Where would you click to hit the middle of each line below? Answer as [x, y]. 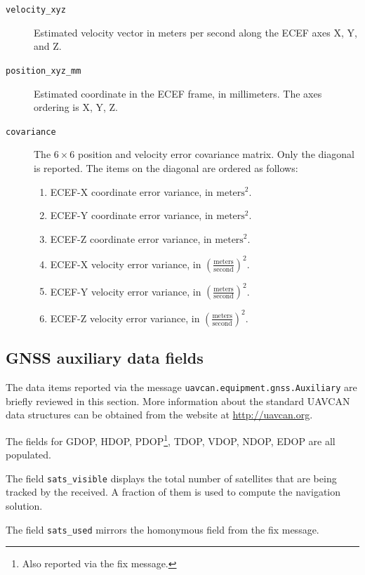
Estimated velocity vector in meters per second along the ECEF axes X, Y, [195, 32]
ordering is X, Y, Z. [76, 107]
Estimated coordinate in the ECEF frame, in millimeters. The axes [178, 93]
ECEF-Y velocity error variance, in [126, 291]
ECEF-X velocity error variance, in [126, 264]
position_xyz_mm [44, 71]
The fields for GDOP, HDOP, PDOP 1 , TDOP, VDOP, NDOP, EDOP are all [171, 439]
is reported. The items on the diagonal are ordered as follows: [166, 167]
